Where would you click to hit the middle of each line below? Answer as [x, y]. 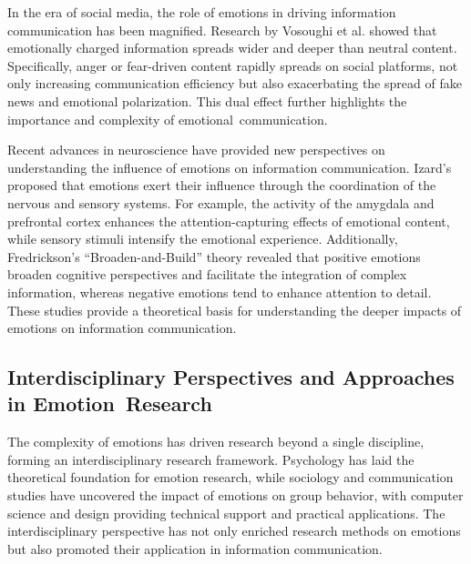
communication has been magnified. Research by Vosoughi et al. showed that [222, 30]
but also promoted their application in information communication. [195, 548]
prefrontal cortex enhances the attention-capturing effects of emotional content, [229, 221]
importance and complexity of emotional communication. [168, 119]
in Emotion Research [110, 403]
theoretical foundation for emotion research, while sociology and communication [230, 477]
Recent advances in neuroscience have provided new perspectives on [196, 150]
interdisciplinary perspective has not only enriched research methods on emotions [234, 531]
